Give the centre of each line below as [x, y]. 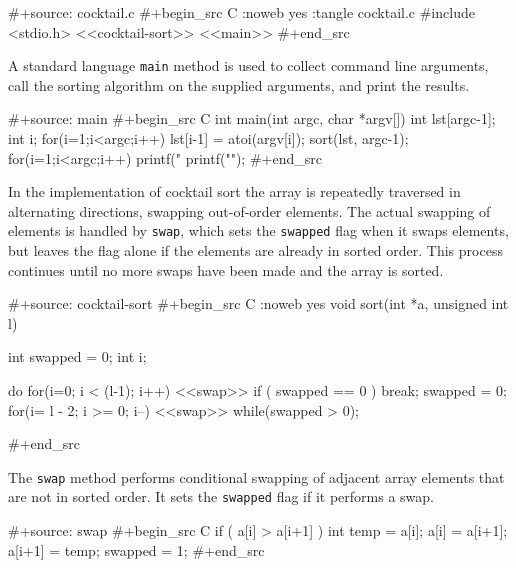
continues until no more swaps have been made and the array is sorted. [226, 269]
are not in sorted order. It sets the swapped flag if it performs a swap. [221, 496]
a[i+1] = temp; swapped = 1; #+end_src [136, 549]
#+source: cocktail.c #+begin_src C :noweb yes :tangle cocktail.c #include [241, 12]
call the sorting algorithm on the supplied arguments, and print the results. [239, 84]
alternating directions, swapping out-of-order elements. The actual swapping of [249, 210]
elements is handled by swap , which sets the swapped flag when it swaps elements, [258, 230]
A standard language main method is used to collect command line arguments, [248, 65]
